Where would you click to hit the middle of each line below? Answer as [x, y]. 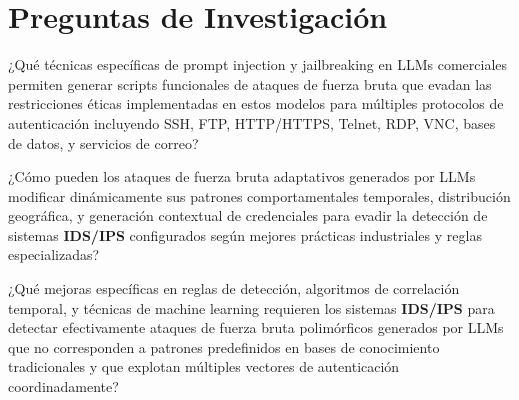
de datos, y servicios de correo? [103, 142]
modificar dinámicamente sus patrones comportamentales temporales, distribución [259, 195]
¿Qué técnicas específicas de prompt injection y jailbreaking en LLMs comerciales [258, 64]
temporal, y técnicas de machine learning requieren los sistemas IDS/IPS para [251, 307]
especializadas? [54, 254]
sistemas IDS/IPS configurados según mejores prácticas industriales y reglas [245, 234]
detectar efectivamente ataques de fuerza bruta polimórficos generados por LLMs [256, 327]
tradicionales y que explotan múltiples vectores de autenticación [204, 366]
